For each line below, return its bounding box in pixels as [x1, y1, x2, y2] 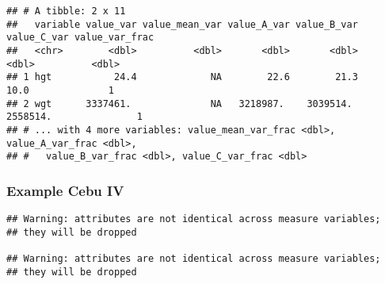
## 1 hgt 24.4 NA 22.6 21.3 [6, 71, 358, 83]
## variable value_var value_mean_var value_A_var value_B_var [6, 18, 358, 30]
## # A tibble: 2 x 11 [6, 6, 126, 17]
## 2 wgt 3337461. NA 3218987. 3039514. [6, 98, 353, 109]
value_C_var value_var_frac [6, 32, 154, 44]
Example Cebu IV [6, 180, 124, 200]
